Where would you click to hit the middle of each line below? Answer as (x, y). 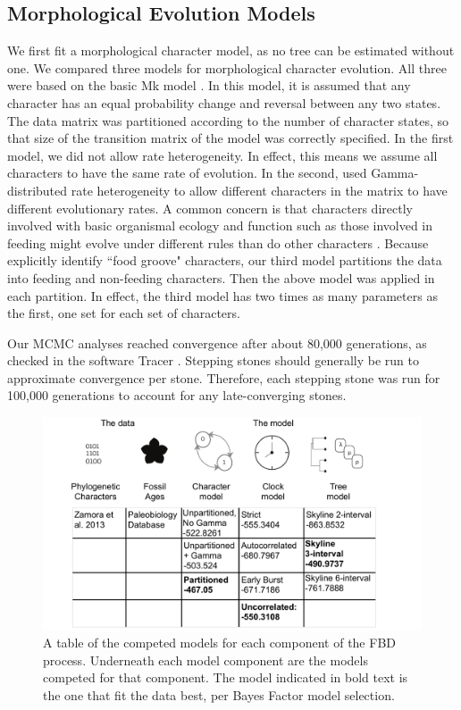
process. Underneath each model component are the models (205, 660)
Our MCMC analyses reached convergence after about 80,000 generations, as (217, 342)
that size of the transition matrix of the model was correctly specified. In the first (230, 138)
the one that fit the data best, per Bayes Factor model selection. (219, 694)
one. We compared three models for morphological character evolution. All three (227, 67)
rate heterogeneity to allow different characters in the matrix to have (259, 190)
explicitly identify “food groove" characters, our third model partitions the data (225, 260)
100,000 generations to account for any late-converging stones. (177, 395)
